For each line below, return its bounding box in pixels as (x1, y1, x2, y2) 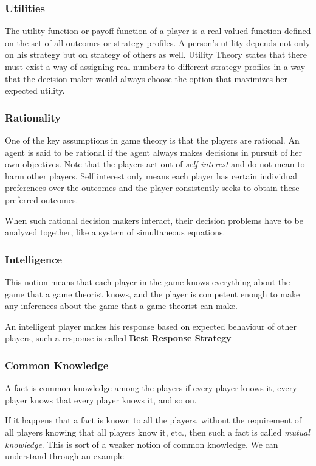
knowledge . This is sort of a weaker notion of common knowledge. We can (5, 437, 278, 450)
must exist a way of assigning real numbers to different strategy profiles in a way (5, 60, 306, 72)
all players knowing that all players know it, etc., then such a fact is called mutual (5, 425, 310, 438)
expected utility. (5, 84, 65, 97)
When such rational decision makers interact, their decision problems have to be (5, 214, 303, 226)
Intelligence (5, 251, 63, 266)
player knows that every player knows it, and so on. (5, 393, 197, 406)
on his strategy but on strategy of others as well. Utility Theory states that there (5, 48, 307, 61)
